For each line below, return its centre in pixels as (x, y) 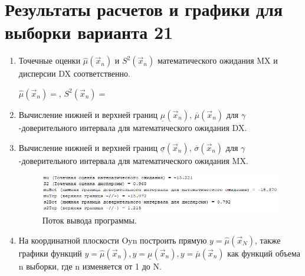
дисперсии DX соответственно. (74, 73)
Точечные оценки (50, 60)
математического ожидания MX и (217, 60)
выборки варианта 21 (89, 32)
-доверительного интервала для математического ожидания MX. (133, 160)
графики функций (50, 253)
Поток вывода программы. (89, 220)
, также (268, 240)
